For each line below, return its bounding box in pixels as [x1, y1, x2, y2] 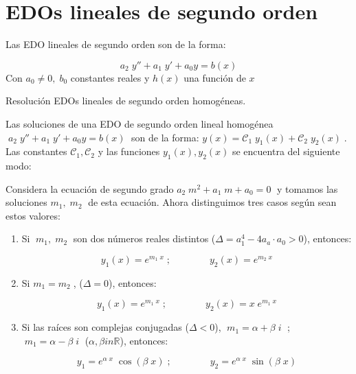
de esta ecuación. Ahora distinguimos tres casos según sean [88, 195, 337, 209]
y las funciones [98, 144, 160, 159]
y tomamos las [276, 181, 338, 196]
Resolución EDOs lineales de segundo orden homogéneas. [5, 93, 246, 108]
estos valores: [5, 208, 60, 222]
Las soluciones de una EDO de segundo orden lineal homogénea [5, 116, 274, 130]
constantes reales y [70, 70, 150, 84]
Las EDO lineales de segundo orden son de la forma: [5, 37, 226, 51]
